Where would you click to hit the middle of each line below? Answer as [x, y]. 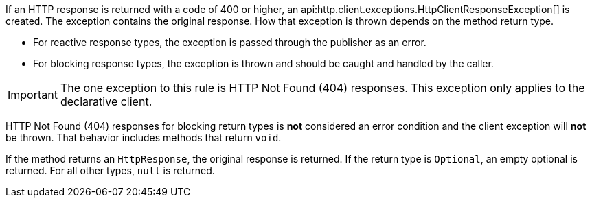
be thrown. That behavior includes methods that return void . [144, 138]
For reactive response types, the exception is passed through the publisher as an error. [230, 42]
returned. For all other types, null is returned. [110, 170]
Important [33, 95]
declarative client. [106, 101]
